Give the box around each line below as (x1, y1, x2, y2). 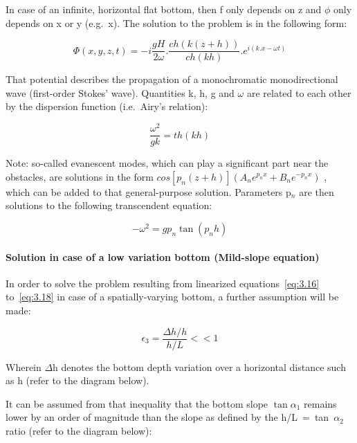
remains (304, 396, 337, 410)
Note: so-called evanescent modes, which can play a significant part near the (6, 156, 329, 170)
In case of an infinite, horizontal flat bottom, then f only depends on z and (6, 2, 322, 16)
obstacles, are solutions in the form (6, 169, 154, 183)
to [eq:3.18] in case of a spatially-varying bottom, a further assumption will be (6, 289, 339, 304)
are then (299, 184, 334, 199)
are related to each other (246, 85, 351, 100)
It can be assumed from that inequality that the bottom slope (6, 396, 268, 410)
